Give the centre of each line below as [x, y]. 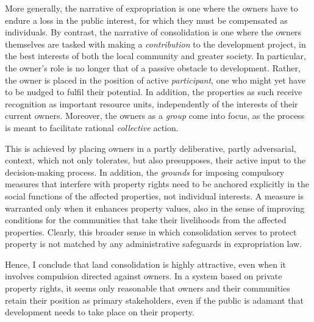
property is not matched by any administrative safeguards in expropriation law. [154, 244]
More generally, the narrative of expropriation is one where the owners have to [152, 8]
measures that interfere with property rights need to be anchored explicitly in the [157, 184]
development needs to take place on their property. [100, 312]
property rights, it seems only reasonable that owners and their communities [148, 288]
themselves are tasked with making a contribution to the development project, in [155, 44]
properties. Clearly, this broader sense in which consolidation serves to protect [151, 231]
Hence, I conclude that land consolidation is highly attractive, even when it [146, 264]
